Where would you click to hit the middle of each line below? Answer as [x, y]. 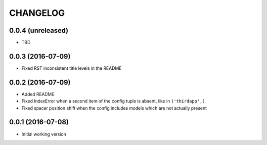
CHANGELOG [37, 13]
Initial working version [44, 134]
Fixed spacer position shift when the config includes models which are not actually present [114, 108]
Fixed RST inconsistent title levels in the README [72, 68]
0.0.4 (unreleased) [39, 30]
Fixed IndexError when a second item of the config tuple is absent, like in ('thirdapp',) [113, 101]
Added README [38, 94]
